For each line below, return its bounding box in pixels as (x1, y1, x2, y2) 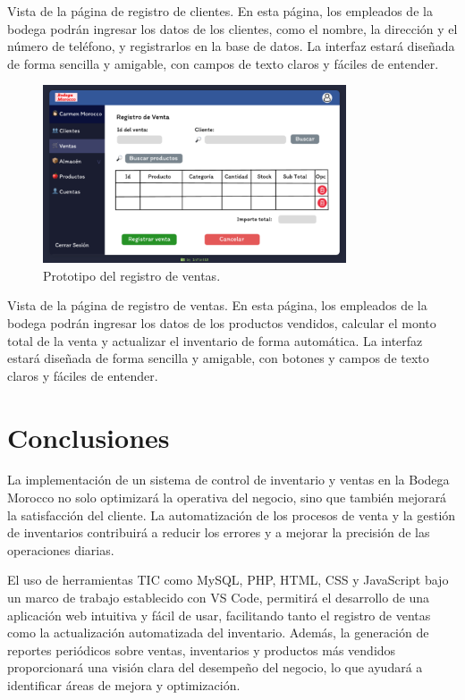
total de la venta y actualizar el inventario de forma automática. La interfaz (7, 331, 423, 350)
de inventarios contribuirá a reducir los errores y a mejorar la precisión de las (7, 523, 430, 542)
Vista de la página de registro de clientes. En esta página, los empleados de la (7, 2, 433, 20)
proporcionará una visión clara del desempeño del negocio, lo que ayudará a (7, 658, 423, 677)
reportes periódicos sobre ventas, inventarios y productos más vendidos (7, 640, 396, 659)
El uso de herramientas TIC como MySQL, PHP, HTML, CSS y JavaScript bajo (7, 570, 449, 589)
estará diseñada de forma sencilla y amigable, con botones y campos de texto (7, 349, 429, 367)
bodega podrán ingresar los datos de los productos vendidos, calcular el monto (7, 313, 436, 332)
